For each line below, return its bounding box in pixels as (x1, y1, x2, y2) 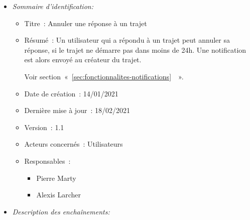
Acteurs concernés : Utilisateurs (24, 139, 123, 149)
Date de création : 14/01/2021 (24, 88, 118, 98)
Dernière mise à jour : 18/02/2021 (24, 105, 130, 116)
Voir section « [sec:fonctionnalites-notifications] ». (24, 71, 184, 81)
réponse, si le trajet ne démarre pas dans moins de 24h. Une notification (24, 44, 246, 55)
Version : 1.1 (24, 122, 64, 132)
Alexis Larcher (36, 189, 81, 200)
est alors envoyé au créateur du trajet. (24, 54, 142, 65)
